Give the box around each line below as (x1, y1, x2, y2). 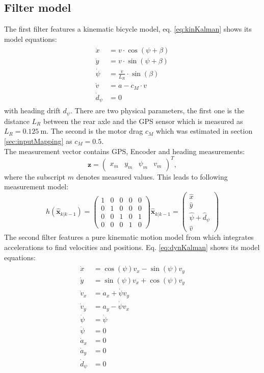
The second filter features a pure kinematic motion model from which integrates (4, 232, 254, 242)
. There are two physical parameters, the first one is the (70, 105, 245, 116)
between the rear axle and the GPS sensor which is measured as (43, 115, 243, 126)
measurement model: (4, 181, 69, 192)
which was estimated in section (155, 126, 253, 136)
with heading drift (4, 105, 61, 116)
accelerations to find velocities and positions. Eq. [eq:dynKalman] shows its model (4, 242, 260, 253)
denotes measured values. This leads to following (76, 171, 228, 182)
